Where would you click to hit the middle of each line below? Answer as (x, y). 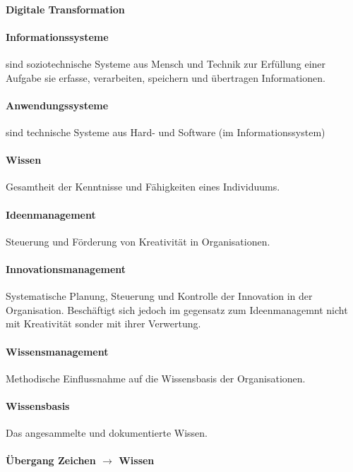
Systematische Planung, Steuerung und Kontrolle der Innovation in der (159, 296)
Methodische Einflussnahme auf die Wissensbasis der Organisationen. (156, 378)
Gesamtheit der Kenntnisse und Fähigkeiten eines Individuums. (143, 187)
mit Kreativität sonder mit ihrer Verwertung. (103, 323)
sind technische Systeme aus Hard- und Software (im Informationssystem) (166, 132)
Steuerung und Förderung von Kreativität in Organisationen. (138, 241)
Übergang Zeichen (51, 460)
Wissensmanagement (57, 351)
